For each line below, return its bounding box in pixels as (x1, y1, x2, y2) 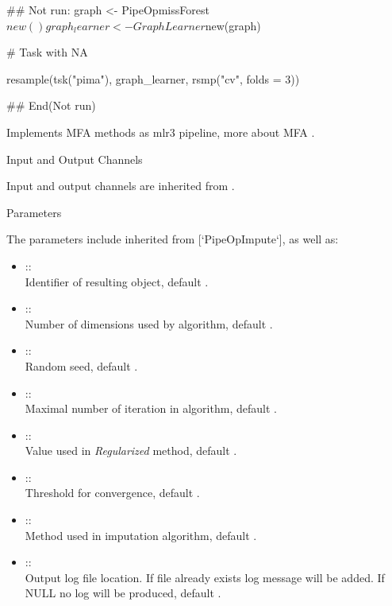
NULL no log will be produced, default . (25, 585, 221, 601)
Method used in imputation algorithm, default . (25, 526, 257, 543)
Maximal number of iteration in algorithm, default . (25, 400, 277, 417)
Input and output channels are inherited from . (6, 177, 235, 194)
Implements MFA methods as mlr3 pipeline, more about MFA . (6, 123, 315, 140)
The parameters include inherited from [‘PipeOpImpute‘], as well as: (6, 231, 339, 247)
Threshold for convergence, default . (25, 484, 200, 501)
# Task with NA (6, 44, 88, 60)
